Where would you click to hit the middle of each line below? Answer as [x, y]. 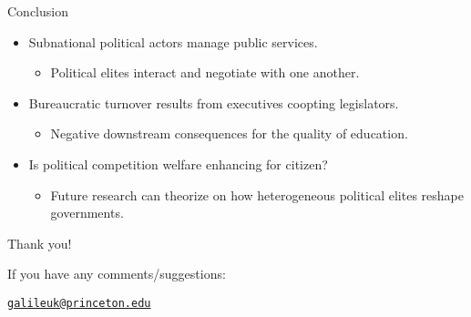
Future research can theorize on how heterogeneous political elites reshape [257, 194]
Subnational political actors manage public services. [173, 41]
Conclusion [38, 11]
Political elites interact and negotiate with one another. [205, 72]
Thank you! [40, 243]
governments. [87, 213]
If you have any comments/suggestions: [117, 274]
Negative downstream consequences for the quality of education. [229, 133]
